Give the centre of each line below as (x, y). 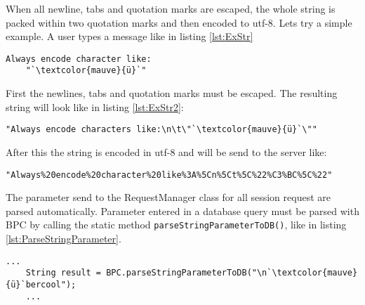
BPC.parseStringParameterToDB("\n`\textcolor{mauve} (232, 273)
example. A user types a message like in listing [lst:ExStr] (130, 36)
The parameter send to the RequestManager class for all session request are (168, 197)
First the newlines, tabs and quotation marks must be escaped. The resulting (172, 93)
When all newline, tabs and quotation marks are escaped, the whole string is (171, 8)
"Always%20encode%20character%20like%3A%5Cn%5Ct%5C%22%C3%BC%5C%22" (169, 175)
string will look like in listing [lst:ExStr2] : (95, 106)
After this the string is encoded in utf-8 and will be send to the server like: (166, 151)
